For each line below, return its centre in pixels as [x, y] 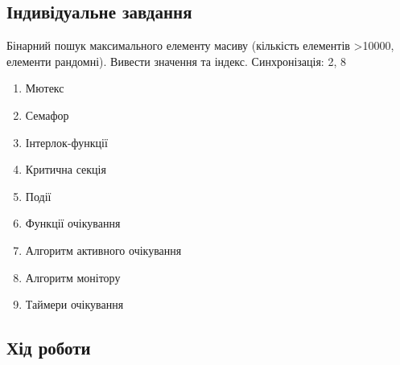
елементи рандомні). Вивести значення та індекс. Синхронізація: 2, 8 [176, 61]
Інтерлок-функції [66, 142]
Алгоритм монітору [73, 277]
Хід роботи [49, 348]
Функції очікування [73, 223]
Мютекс [45, 88]
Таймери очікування [74, 304]
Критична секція [66, 169]
